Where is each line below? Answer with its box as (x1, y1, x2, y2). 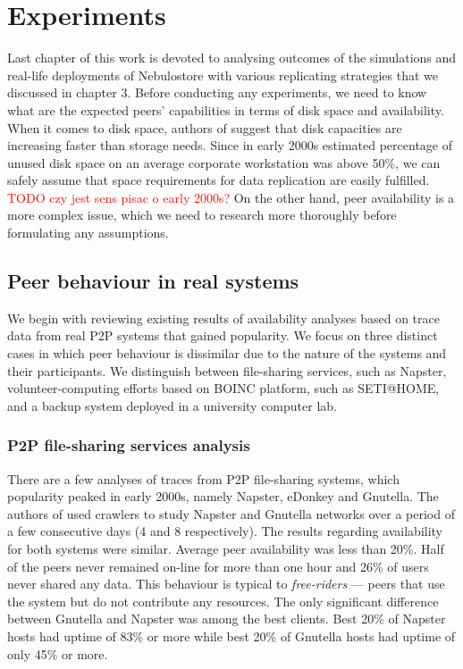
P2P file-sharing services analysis (7, 434, 250, 456)
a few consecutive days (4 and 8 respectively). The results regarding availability (7, 522, 443, 540)
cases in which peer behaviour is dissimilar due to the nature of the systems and (7, 344, 447, 363)
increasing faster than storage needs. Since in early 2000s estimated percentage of (7, 136, 453, 155)
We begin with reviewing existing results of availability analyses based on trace (7, 308, 440, 327)
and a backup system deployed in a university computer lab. (7, 396, 337, 414)
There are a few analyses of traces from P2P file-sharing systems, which (7, 469, 400, 488)
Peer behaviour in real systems (7, 267, 299, 295)
